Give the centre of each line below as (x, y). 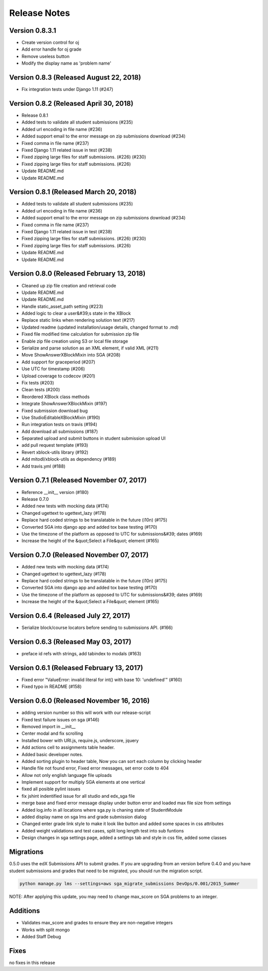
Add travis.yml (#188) (43, 466)
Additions (25, 911)
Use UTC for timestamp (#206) (53, 369)
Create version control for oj (50, 43)
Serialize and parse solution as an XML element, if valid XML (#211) (90, 348)
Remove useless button (45, 56)
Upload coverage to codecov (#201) (58, 376)
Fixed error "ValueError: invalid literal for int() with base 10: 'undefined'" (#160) (102, 680)
